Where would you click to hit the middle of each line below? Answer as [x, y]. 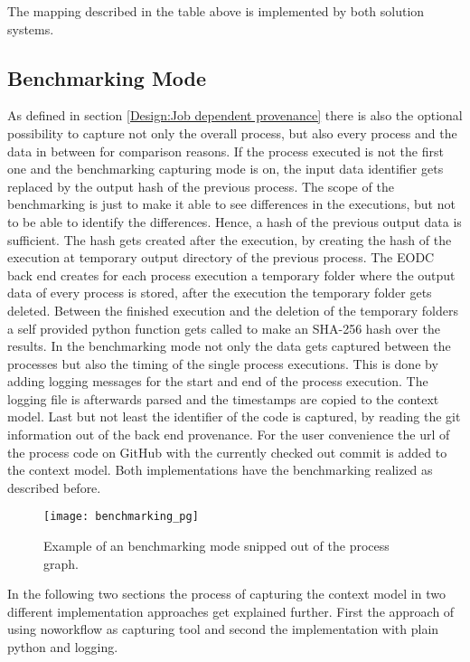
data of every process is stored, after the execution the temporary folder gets [220, 293]
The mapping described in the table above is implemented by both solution [216, 11]
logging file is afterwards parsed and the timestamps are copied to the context [223, 398]
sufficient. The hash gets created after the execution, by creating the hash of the [230, 239]
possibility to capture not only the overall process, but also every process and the [232, 132]
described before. [54, 487]
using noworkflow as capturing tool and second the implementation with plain [223, 629]
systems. [31, 28]
